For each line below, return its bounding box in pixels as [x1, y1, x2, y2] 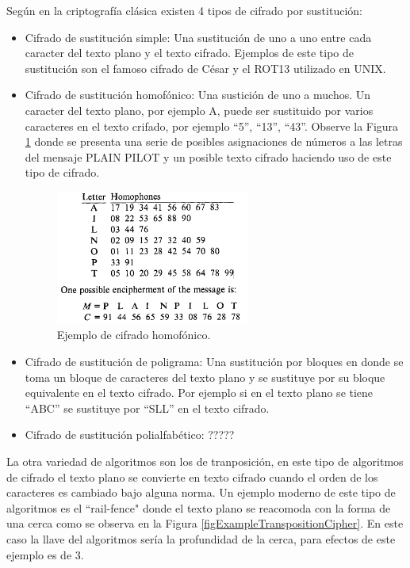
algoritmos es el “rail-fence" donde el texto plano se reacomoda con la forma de [6, 499, 391, 516]
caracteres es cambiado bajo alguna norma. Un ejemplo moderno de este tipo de [6, 484, 396, 501]
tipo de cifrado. [25, 164, 100, 181]
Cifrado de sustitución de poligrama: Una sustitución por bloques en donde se [25, 353, 404, 370]
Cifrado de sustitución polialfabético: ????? [25, 426, 235, 443]
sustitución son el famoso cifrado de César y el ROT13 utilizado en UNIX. [25, 59, 386, 76]
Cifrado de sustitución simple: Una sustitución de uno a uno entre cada [25, 29, 372, 45]
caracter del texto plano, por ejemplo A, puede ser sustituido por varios [25, 101, 374, 118]
